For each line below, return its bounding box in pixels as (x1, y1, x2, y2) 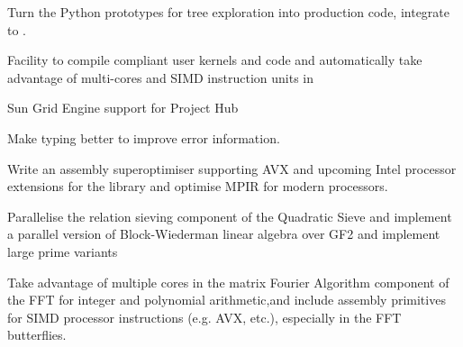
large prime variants (7, 242, 118, 260)
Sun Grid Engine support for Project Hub (7, 98, 239, 117)
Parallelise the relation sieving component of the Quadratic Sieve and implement (7, 206, 452, 225)
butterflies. (7, 325, 67, 344)
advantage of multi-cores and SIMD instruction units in (7, 68, 314, 87)
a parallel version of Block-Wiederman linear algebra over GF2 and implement (7, 224, 440, 243)
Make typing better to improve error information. (7, 128, 280, 147)
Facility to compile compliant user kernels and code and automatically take (7, 50, 422, 69)
